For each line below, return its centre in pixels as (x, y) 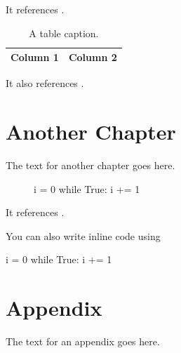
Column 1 (35, 57)
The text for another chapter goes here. (90, 165)
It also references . (45, 83)
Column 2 (93, 57)
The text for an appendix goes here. (83, 341)
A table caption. (64, 33)
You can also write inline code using (83, 235)
